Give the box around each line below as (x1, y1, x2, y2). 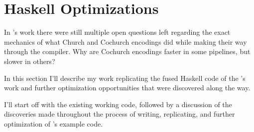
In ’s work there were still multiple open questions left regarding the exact (4, 27, 231, 37)
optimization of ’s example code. (4, 118, 103, 129)
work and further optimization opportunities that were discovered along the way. (4, 82, 251, 93)
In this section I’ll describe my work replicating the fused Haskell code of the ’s (4, 72, 246, 83)
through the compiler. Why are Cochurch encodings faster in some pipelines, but (4, 46, 251, 57)
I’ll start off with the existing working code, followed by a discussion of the (4, 99, 232, 109)
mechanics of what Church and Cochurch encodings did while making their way (4, 36, 247, 47)
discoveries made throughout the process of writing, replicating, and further (4, 109, 235, 119)
